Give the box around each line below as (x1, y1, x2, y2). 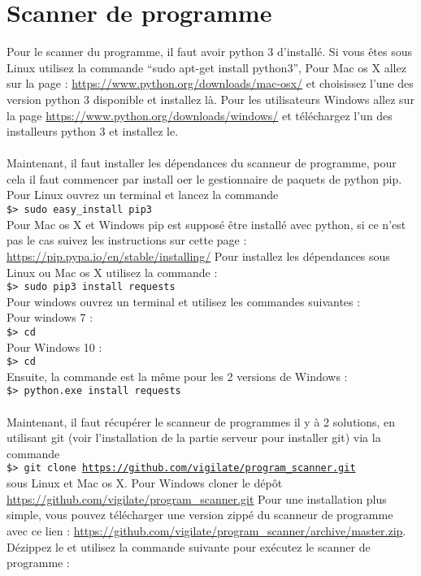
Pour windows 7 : (7, 309, 93, 326)
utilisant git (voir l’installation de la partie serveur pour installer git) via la (7, 429, 381, 446)
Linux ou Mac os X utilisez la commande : (7, 263, 218, 280)
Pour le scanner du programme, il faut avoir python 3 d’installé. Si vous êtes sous (7, 43, 413, 60)
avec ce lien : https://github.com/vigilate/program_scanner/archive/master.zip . (7, 522, 406, 539)
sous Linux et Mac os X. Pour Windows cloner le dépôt (7, 474, 283, 492)
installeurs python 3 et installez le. (7, 123, 179, 140)
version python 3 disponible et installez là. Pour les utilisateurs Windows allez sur (7, 90, 414, 107)
